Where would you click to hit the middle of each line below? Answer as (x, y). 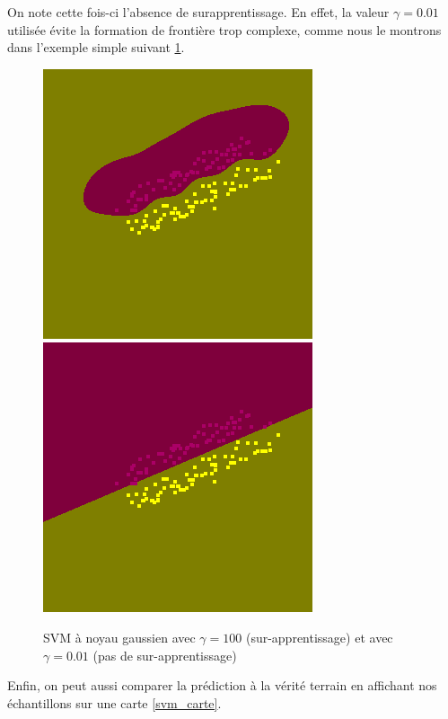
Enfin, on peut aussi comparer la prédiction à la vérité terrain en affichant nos (222, 685)
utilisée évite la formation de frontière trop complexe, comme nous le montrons (224, 29)
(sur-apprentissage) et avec (319, 637)
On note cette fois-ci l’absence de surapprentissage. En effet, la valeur (198, 12)
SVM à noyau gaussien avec (119, 637)
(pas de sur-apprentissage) (165, 655)
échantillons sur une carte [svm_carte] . (114, 702)
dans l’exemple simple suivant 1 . (96, 47)
